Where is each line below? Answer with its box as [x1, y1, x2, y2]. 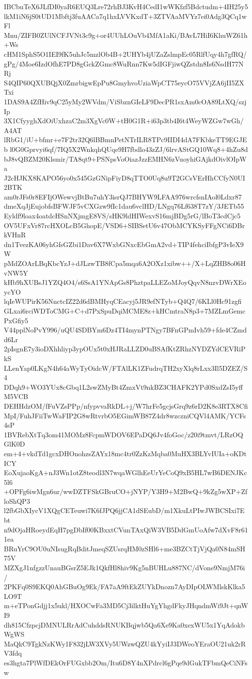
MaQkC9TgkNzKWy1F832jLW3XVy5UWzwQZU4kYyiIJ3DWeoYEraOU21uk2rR [4, 638, 246, 648]
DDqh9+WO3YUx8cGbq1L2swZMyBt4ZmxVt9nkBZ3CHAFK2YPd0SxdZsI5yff [4, 381, 243, 392]
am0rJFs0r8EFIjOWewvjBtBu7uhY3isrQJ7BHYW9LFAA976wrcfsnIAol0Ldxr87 [4, 191, 242, 201]
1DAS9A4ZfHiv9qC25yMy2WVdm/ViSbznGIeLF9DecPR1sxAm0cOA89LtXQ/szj [4, 96, 247, 106]
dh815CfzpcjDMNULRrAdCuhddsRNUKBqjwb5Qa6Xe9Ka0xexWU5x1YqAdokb [4, 619, 245, 629]
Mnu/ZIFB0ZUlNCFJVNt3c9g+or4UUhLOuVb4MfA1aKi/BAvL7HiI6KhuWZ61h [4, 30, 248, 40]
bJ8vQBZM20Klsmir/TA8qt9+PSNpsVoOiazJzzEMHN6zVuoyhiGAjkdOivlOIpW [4, 153, 247, 164]
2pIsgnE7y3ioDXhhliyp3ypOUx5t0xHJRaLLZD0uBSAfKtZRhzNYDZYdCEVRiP [4, 344, 246, 354]
